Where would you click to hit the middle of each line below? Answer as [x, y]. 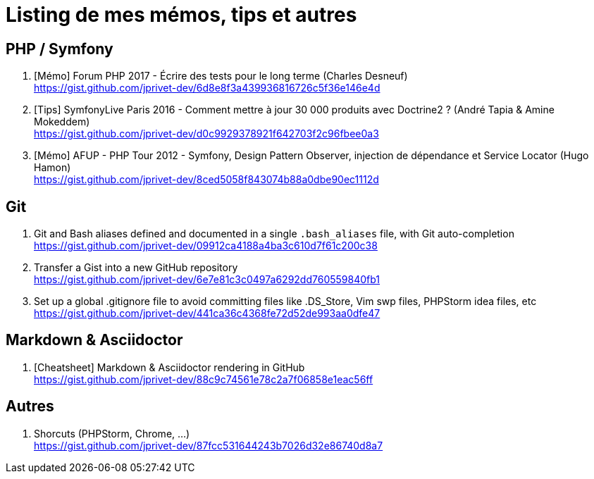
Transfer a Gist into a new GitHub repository [136, 268]
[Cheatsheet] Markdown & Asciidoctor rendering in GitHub [169, 367]
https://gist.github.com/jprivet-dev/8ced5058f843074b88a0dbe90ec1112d [206, 180]
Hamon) [52, 168]
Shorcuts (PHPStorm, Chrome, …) [112, 433]
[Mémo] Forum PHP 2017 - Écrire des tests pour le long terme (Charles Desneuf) [221, 76]
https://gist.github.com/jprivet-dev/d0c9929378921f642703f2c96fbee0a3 [206, 134]
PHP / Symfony [60, 49]
